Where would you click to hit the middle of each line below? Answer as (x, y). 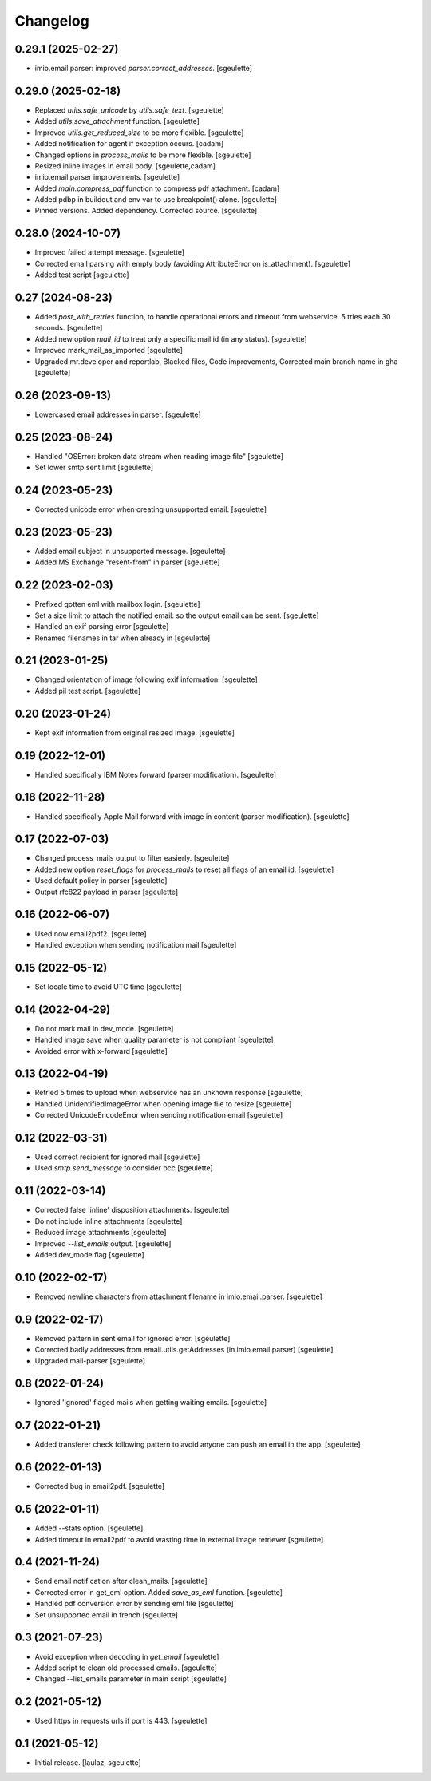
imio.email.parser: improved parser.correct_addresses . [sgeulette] (144, 69)
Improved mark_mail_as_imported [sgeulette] (109, 350)
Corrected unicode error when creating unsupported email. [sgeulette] (151, 509)
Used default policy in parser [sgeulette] (101, 881)
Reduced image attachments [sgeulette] (101, 1233)
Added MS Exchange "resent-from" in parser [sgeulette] (127, 562)
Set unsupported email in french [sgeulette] (107, 1615)
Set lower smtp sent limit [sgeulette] (94, 468)
